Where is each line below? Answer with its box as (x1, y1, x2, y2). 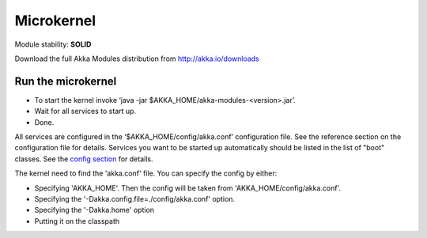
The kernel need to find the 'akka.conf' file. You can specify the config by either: (14, 168, 278, 178)
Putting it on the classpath (34, 216, 120, 225)
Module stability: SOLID (14, 40, 92, 49)
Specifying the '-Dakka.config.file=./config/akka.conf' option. (34, 194, 236, 203)
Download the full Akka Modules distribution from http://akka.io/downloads (14, 54, 260, 63)
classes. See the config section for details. (14, 154, 153, 164)
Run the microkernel (14, 74, 117, 88)
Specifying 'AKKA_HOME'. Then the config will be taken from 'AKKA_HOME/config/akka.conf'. (34, 183, 342, 193)
